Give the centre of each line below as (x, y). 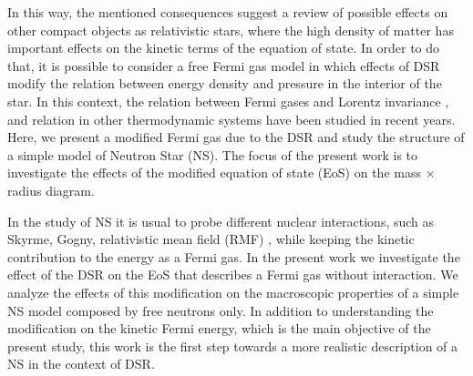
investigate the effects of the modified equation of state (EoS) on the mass (214, 173)
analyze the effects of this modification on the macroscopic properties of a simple (233, 292)
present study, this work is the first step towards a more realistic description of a (233, 346)
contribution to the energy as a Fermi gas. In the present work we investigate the (234, 256)
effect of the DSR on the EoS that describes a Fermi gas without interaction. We (233, 274)
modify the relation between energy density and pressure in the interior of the (225, 83)
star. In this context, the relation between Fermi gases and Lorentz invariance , (228, 101)
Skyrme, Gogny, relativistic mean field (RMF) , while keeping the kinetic (211, 239)
